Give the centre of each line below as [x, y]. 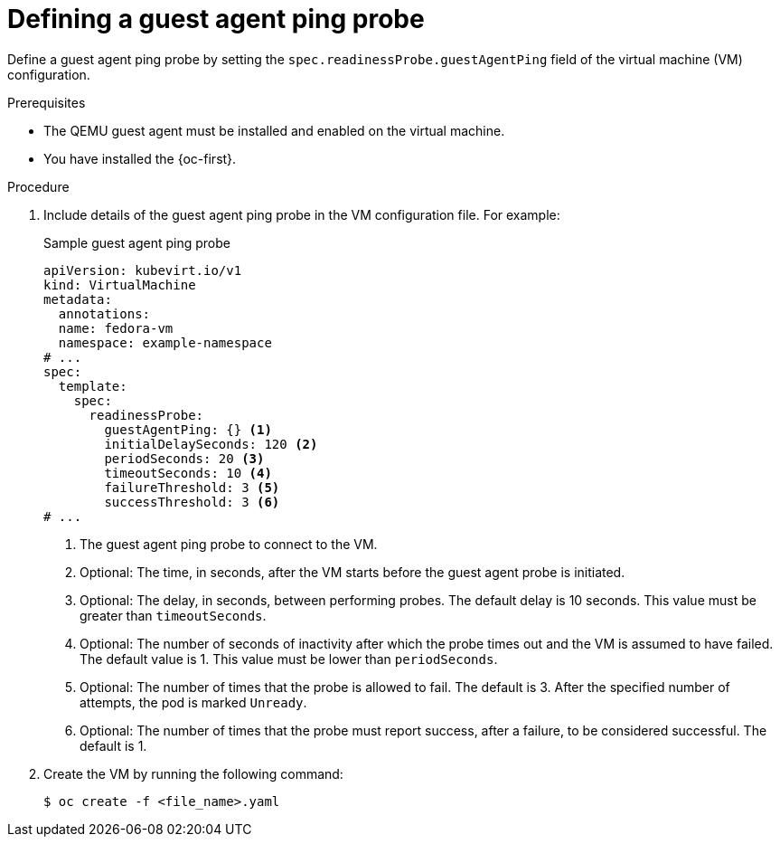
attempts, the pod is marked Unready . [193, 702]
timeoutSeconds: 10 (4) [188, 473]
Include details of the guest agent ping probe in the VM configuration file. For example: [302, 214]
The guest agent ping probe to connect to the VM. [229, 544]
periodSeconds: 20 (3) [184, 458]
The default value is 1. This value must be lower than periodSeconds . [289, 659]
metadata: [78, 299]
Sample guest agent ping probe [137, 242]
